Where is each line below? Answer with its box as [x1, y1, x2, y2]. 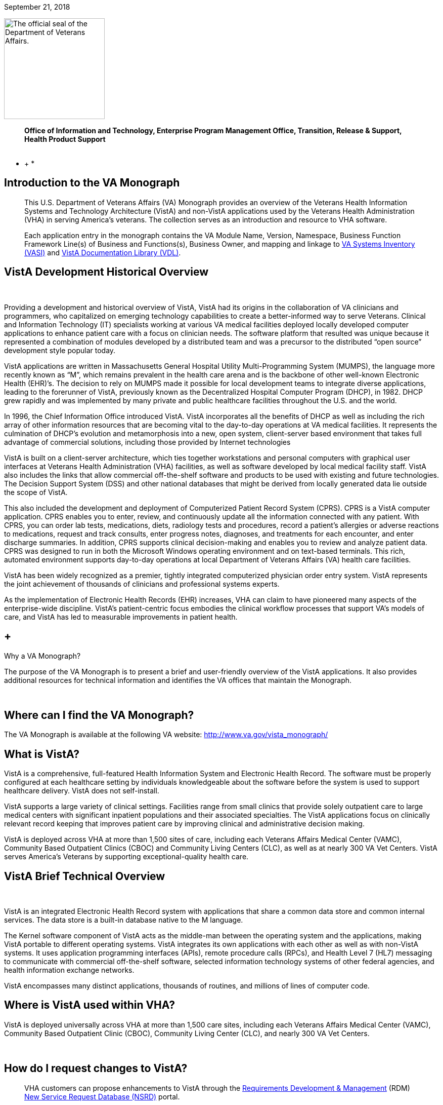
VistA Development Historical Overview [4, 265, 209, 279]
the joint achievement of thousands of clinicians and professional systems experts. [4, 579, 280, 588]
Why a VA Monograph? [4, 651, 81, 660]
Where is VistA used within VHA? [4, 999, 175, 1012]
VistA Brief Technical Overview [4, 869, 165, 883]
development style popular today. [4, 346, 116, 355]
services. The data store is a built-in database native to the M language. [4, 916, 243, 925]
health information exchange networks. [4, 966, 135, 975]
